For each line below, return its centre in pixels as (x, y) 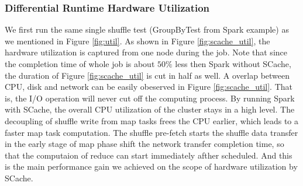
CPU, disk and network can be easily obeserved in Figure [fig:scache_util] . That (149, 87)
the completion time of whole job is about (80, 64)
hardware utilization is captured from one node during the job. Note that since (146, 52)
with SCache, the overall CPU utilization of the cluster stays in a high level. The (150, 109)
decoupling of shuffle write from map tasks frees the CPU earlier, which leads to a (152, 120)
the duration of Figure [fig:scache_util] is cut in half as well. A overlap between (147, 75)
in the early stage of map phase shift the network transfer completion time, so (144, 144)
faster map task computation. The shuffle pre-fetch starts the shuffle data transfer (151, 132)
